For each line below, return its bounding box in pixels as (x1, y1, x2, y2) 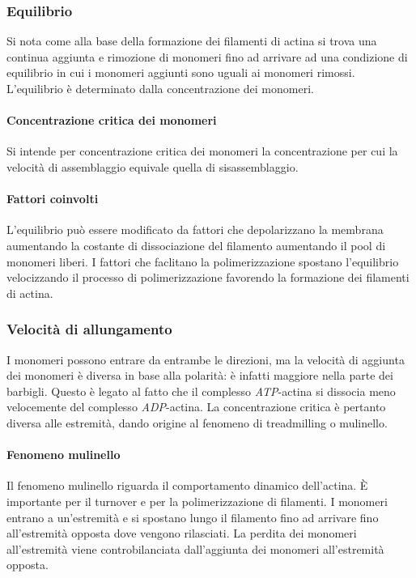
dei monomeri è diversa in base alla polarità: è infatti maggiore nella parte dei (6, 367, 393, 384)
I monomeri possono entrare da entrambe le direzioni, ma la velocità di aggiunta (6, 351, 405, 368)
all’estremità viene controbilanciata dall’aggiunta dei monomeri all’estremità (6, 540, 384, 557)
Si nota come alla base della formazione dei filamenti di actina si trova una (6, 32, 377, 49)
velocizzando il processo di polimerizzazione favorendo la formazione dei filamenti (6, 269, 410, 286)
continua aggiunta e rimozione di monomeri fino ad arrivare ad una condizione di (6, 48, 408, 65)
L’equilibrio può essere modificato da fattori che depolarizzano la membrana (6, 221, 384, 238)
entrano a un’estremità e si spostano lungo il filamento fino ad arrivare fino (6, 508, 379, 525)
